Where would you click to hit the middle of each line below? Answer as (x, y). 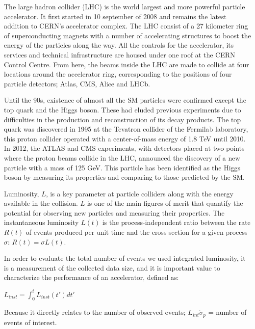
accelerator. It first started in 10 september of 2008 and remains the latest (115, 16)
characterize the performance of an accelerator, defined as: (91, 277)
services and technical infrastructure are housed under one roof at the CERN (120, 54)
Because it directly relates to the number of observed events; (95, 312)
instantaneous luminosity (41, 222)
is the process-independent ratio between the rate (176, 222)
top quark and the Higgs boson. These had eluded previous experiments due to (123, 109)
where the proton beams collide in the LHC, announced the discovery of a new (122, 157)
